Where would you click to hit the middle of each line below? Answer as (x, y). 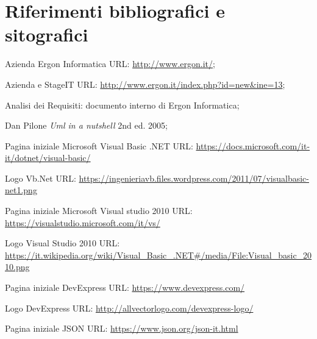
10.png (17, 267)
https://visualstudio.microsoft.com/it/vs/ (83, 222)
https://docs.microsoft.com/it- (253, 145)
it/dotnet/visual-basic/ (48, 158)
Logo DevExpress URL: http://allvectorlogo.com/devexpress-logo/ (129, 308)
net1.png (21, 190)
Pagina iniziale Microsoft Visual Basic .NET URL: (99, 145)
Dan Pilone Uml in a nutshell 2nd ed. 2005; (86, 125)
